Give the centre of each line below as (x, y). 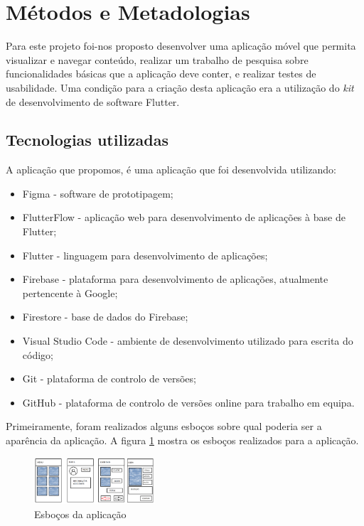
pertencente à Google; (70, 292)
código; (38, 354)
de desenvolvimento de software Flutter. (93, 101)
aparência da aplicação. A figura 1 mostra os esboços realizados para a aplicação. (182, 440)
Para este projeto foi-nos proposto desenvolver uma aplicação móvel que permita (181, 46)
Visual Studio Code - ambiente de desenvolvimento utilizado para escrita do (188, 341)
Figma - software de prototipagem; (98, 193)
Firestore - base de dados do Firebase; (105, 317)
